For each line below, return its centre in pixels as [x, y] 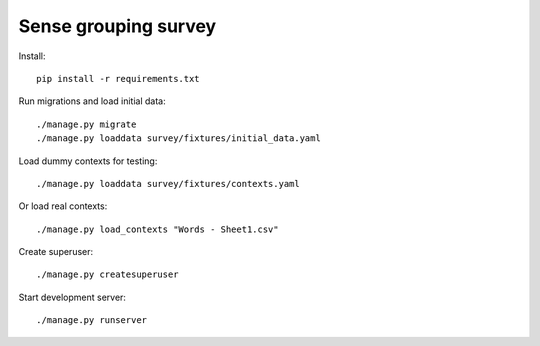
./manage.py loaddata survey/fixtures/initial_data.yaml [179, 138]
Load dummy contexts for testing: [88, 161]
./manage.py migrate [86, 124]
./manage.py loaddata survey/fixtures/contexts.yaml [168, 183]
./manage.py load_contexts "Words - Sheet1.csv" [157, 229]
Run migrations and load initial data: [92, 101]
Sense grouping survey [117, 26]
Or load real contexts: [63, 206]
